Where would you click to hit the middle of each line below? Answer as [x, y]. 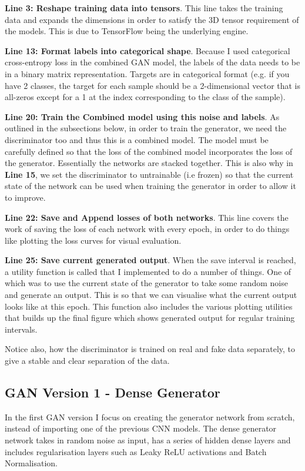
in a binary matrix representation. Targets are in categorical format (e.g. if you [147, 73]
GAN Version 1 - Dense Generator [113, 392]
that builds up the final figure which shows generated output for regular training [150, 318]
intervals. [21, 329]
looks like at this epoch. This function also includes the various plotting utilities [149, 306]
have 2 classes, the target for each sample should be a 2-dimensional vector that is [153, 85]
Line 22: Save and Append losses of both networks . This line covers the [147, 217]
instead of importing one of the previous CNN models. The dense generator [141, 428]
